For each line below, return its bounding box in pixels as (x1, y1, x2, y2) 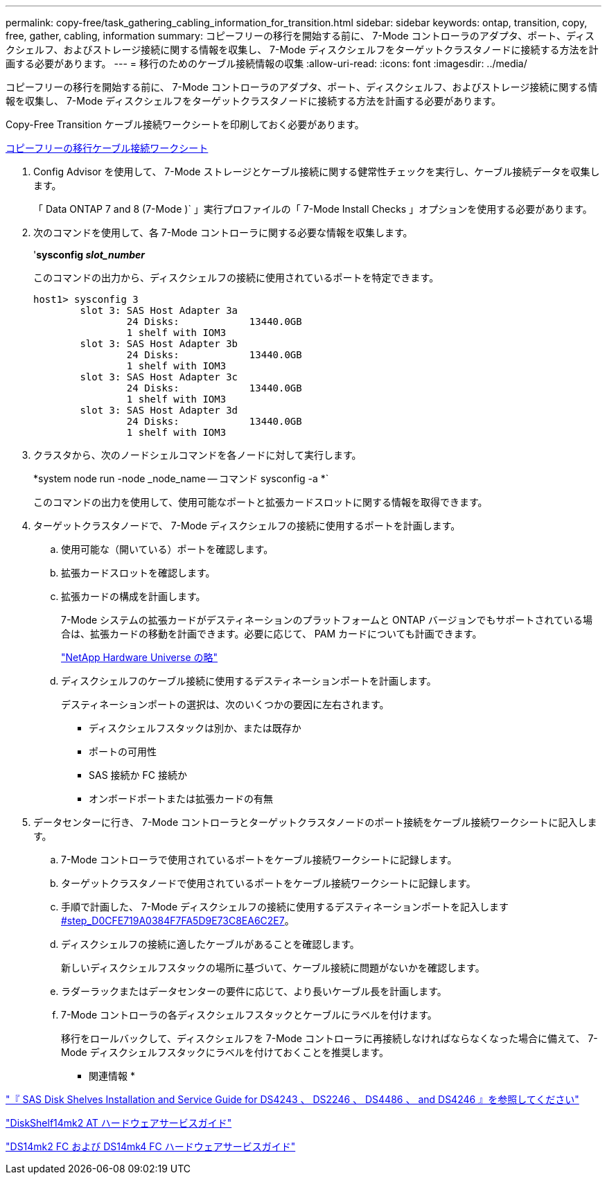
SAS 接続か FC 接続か (89, 769, 187, 781)
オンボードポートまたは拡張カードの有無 (89, 793, 273, 804)
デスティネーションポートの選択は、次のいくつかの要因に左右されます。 (61, 698, 389, 710)
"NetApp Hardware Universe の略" (61, 651, 218, 663)
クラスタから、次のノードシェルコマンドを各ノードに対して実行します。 (33, 449, 362, 461)
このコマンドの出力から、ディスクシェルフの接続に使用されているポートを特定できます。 (33, 272, 439, 283)
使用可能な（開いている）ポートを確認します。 (61, 543, 274, 555)
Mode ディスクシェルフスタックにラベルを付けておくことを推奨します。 (61, 1046, 389, 1058)
